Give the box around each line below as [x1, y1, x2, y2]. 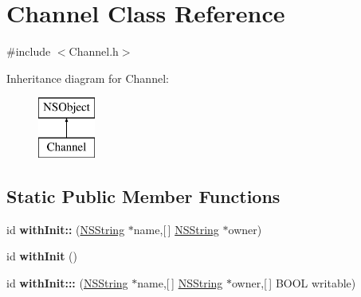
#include [6, 43, 51, 60]
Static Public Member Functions [6, 183, 281, 208]
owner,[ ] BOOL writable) [232, 274, 356, 291]
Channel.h [69, 43, 119, 60]
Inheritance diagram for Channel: [6, 69, 169, 86]
